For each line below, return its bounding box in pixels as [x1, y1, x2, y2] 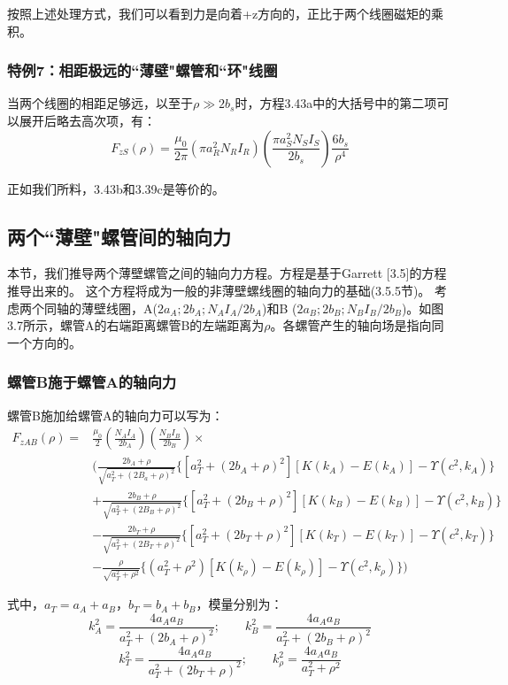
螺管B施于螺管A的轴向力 [7, 371, 177, 393]
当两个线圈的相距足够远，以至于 [7, 94, 193, 112]
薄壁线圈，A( [81, 298, 158, 317]
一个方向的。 [7, 333, 81, 351]
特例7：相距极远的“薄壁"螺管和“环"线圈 [7, 59, 278, 81]
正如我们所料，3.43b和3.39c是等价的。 [7, 179, 225, 197]
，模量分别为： [196, 595, 283, 613]
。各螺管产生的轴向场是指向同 [270, 316, 444, 335]
